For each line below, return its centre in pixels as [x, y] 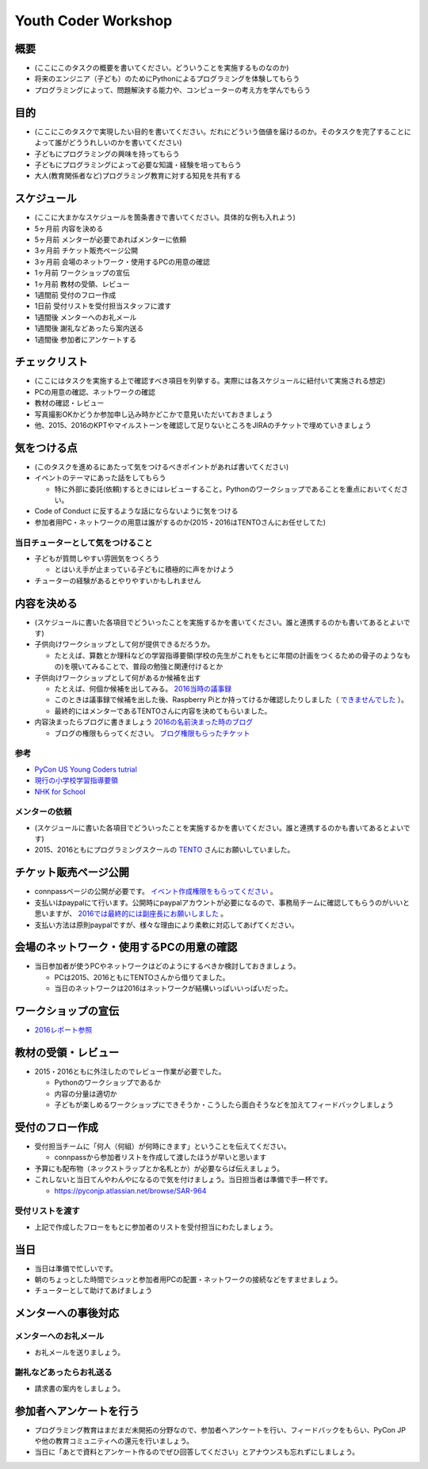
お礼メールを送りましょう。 [80, 1352]
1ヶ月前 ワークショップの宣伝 [82, 273]
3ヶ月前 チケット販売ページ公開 [86, 250]
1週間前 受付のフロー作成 [75, 295]
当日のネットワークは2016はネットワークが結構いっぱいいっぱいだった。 [173, 988]
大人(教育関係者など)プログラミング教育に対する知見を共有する [138, 176]
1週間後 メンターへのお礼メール [86, 317]
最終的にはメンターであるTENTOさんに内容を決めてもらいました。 [163, 711]
